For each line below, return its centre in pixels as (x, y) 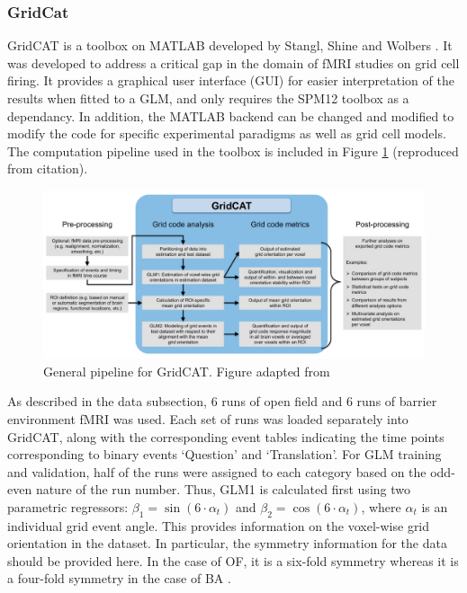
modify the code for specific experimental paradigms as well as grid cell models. (227, 133)
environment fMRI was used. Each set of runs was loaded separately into (208, 418)
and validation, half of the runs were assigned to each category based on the (217, 471)
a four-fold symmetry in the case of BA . (119, 578)
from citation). (48, 168)
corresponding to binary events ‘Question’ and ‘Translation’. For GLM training (225, 454)
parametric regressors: (68, 506)
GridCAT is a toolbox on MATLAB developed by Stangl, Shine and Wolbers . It (230, 45)
